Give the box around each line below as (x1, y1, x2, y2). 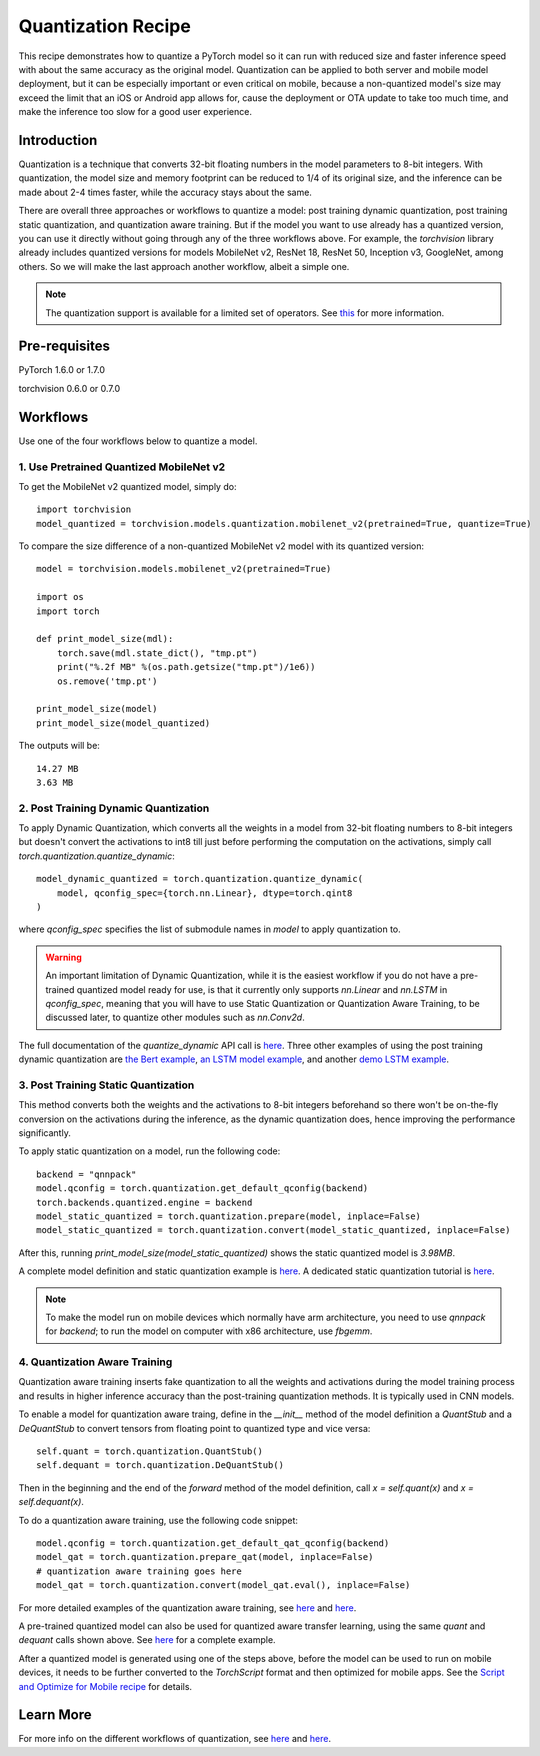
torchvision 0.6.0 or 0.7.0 (18, 382, 120, 394)
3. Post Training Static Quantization (18, 1078, 195, 1092)
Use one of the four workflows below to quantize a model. (18, 435, 258, 447)
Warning (45, 951, 82, 963)
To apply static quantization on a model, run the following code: (18, 1145, 281, 1157)
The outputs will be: (18, 740, 100, 752)
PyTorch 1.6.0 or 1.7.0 (18, 364, 105, 376)
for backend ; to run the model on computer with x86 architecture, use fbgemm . (45, 1325, 373, 1337)
